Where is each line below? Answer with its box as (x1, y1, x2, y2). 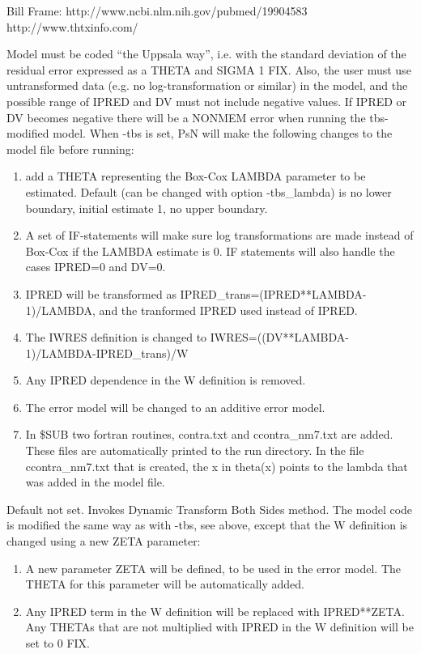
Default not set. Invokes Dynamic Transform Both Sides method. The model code (6, 500, 413, 517)
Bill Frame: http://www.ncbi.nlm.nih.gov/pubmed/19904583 (6, 2, 308, 19)
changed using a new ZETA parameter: (6, 533, 201, 550)
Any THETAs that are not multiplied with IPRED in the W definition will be (25, 618, 414, 635)
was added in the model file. (25, 474, 165, 491)
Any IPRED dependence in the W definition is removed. (25, 372, 306, 389)
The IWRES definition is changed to (25, 329, 207, 346)
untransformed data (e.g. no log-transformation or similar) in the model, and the (6, 77, 408, 94)
